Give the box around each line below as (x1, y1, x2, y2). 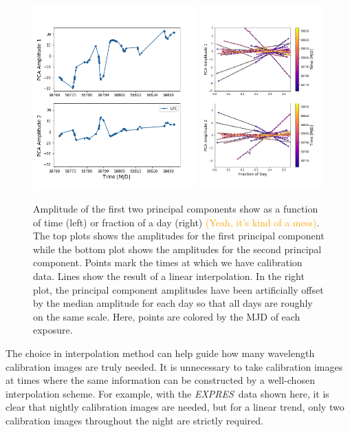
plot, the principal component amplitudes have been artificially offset (33, 282, 324, 296)
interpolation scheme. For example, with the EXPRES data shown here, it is (6, 386, 329, 400)
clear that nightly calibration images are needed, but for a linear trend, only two (6, 400, 344, 414)
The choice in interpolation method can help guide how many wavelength (6, 346, 315, 360)
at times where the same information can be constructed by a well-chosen (6, 373, 315, 387)
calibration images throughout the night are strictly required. (6, 413, 263, 427)
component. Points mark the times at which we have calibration (33, 255, 303, 270)
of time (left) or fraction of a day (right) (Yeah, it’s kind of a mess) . (33, 215, 320, 229)
